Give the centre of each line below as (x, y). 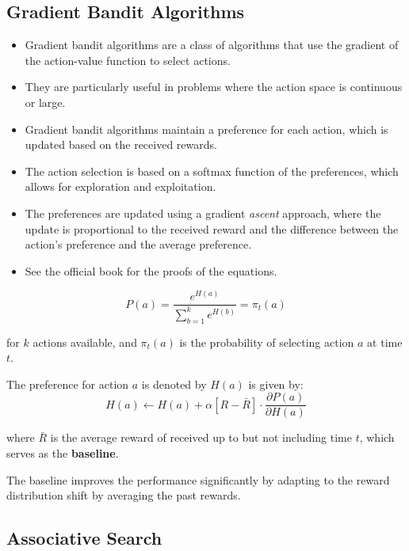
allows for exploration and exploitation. (120, 186)
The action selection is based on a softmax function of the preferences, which (212, 171)
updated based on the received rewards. (121, 144)
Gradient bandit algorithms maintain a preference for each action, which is (206, 129)
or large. (45, 102)
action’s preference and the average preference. (138, 244)
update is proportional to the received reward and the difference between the (212, 228)
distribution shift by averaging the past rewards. (124, 495)
